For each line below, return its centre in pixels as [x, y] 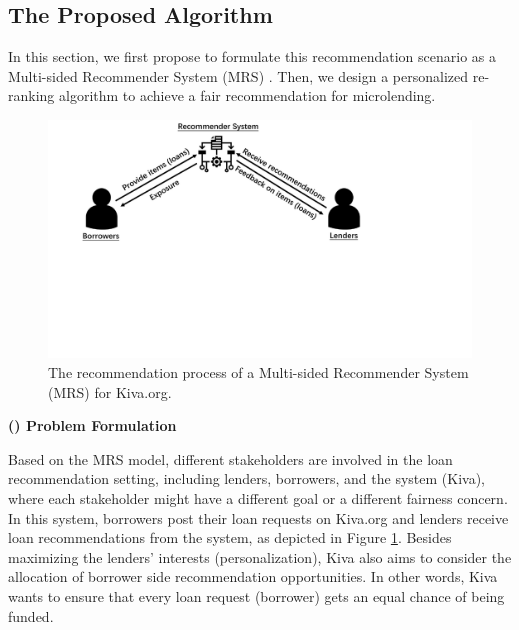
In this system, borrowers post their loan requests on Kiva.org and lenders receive [258, 517]
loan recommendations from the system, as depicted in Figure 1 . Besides [230, 537]
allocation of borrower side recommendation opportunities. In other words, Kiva [253, 576]
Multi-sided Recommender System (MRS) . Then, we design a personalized [238, 75]
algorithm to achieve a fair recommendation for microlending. [247, 95]
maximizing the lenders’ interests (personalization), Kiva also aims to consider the [260, 556]
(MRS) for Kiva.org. [110, 391]
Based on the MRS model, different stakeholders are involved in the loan [230, 458]
